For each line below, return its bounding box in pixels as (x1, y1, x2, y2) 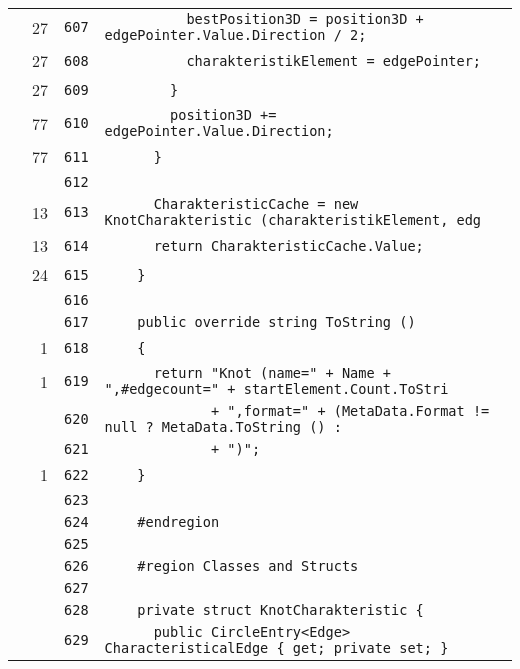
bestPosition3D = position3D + (186, 11, 424, 27)
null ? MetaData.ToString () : (104, 419, 342, 435)
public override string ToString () (137, 314, 416, 330)
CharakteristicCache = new (153, 196, 359, 212)
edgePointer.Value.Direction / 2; (104, 27, 367, 43)
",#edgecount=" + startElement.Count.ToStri (104, 381, 449, 397)
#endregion (137, 514, 220, 530)
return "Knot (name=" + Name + (153, 365, 392, 381)
